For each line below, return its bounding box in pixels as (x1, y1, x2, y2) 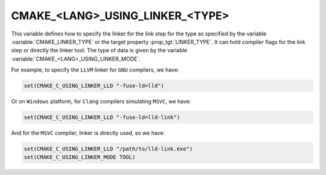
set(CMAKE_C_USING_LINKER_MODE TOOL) (24, 154, 136, 161)
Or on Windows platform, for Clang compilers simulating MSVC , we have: (11, 98, 191, 105)
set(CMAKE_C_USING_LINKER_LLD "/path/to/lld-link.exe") (24, 146, 193, 153)
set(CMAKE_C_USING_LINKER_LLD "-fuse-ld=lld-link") (24, 114, 181, 121)
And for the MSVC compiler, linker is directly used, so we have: (11, 129, 165, 137)
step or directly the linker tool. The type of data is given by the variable (11, 47, 187, 54)
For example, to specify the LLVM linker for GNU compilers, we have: (11, 66, 179, 73)
